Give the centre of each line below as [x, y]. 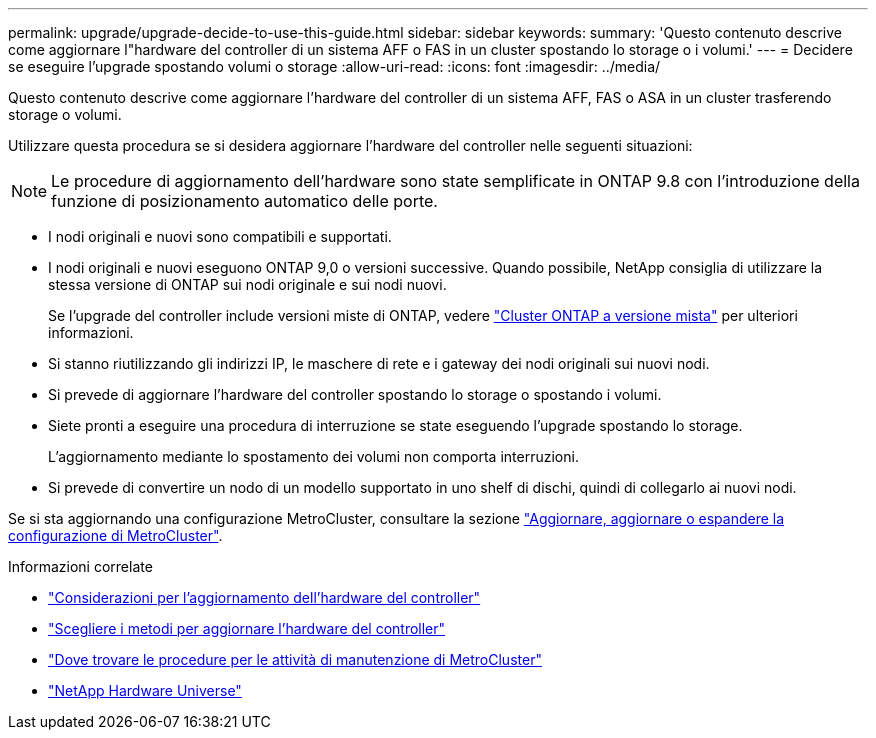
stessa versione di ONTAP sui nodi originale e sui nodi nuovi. [247, 284]
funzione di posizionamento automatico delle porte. [244, 201]
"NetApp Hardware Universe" [145, 690]
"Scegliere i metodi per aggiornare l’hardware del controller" [247, 628]
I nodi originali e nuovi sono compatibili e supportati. [220, 236]
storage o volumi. [65, 114]
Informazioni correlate [80, 566]
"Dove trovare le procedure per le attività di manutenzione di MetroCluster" [295, 659]
